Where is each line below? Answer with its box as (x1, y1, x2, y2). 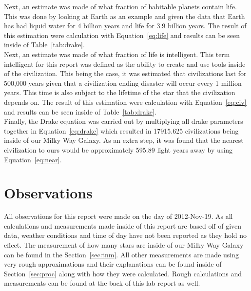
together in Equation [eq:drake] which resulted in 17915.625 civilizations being (4, 125, 239, 136)
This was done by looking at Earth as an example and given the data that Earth (4, 11, 245, 21)
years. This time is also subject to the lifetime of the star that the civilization (4, 87, 235, 97)
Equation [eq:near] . (4, 154, 62, 164)
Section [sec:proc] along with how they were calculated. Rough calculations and (4, 268, 242, 278)
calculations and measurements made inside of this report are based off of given (4, 220, 242, 231)
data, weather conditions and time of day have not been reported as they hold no (4, 230, 247, 240)
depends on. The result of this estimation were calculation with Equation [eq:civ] (4, 97, 247, 107)
